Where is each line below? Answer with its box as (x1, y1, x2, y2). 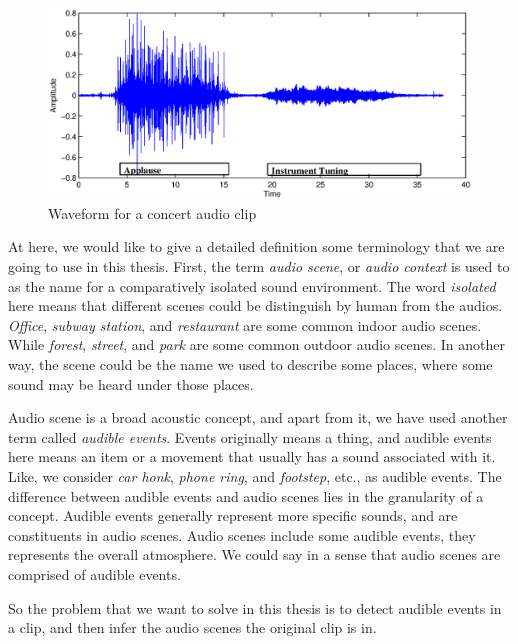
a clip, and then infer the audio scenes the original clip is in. (8, 617, 377, 638)
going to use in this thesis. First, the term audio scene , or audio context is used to (8, 256, 510, 277)
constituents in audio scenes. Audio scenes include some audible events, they (8, 524, 476, 545)
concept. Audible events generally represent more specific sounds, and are (8, 505, 458, 526)
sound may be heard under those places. (8, 373, 254, 394)
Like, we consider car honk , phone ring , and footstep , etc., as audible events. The (8, 466, 502, 487)
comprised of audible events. (8, 563, 181, 584)
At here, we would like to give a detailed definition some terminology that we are (8, 236, 505, 257)
